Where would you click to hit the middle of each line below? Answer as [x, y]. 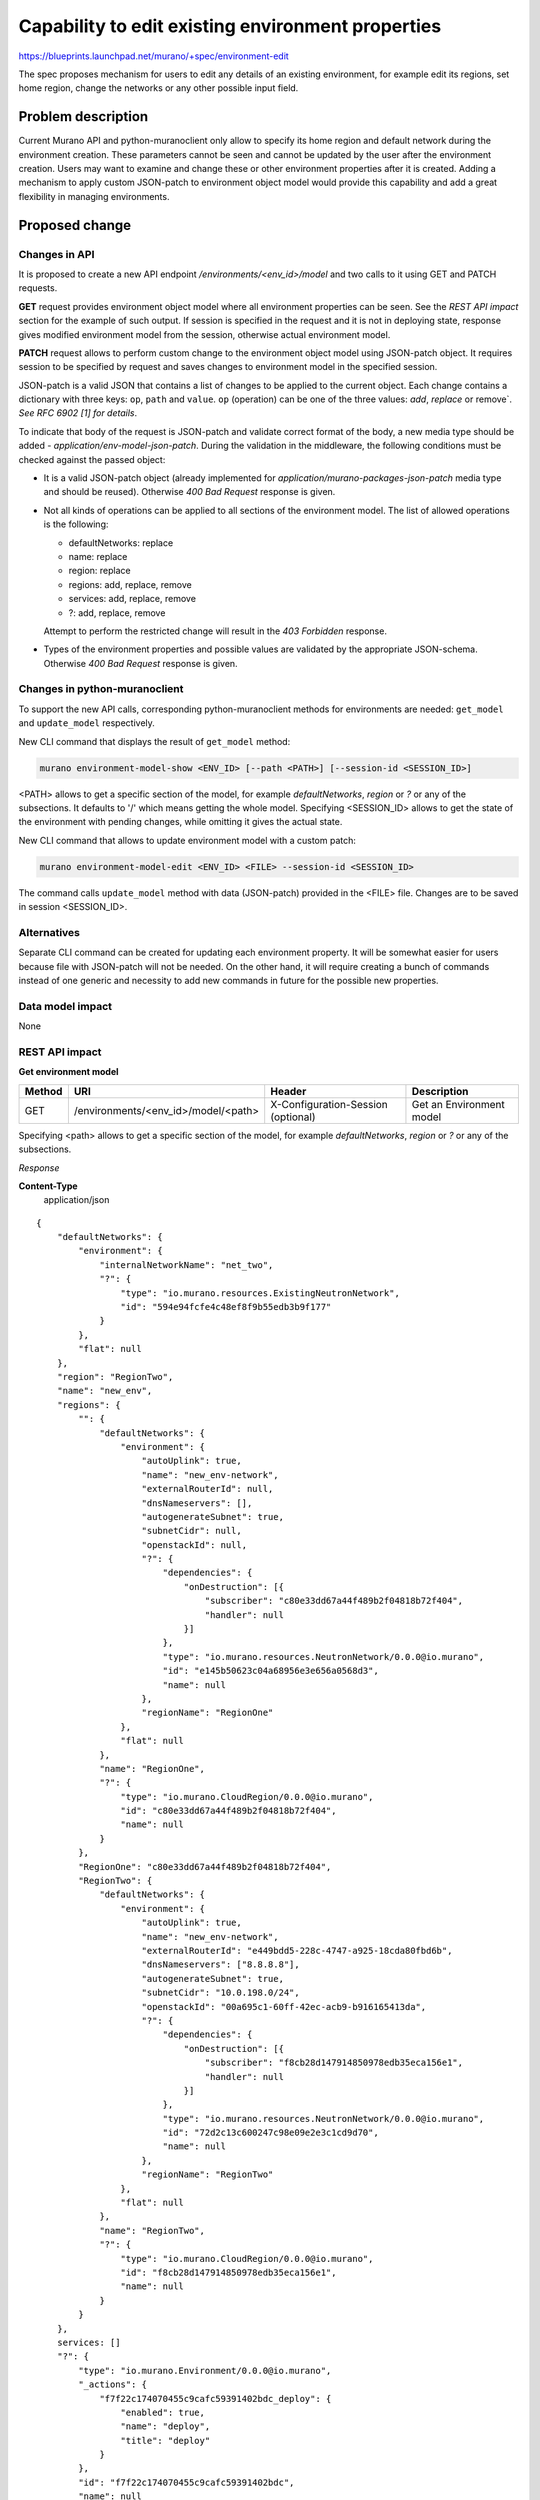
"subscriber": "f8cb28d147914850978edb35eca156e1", [334, 2063]
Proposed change [75, 225]
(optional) [293, 1117]
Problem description [83, 116]
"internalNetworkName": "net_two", [186, 1264]
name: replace [98, 556]
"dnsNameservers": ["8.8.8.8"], [220, 1964]
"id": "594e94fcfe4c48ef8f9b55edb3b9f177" [226, 1307]
